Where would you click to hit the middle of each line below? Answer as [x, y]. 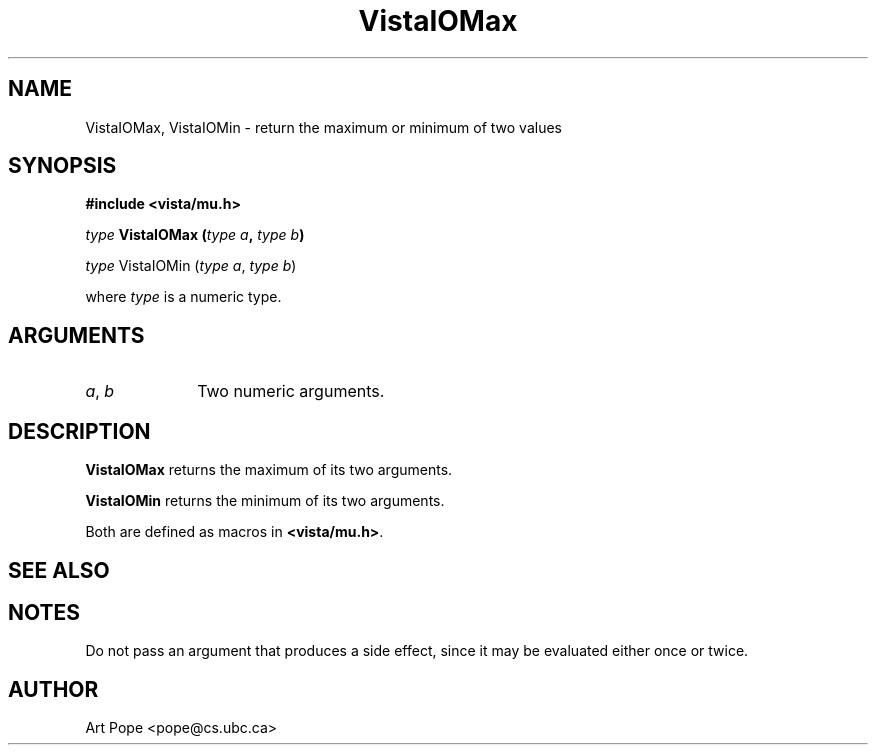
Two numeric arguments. [291, 391]
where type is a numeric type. [183, 297]
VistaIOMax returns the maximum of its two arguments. [269, 470]
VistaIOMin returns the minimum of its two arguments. [265, 501]
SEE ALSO [59, 570]
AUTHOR [53, 689]
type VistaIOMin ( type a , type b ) [191, 266]
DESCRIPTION [79, 431]
